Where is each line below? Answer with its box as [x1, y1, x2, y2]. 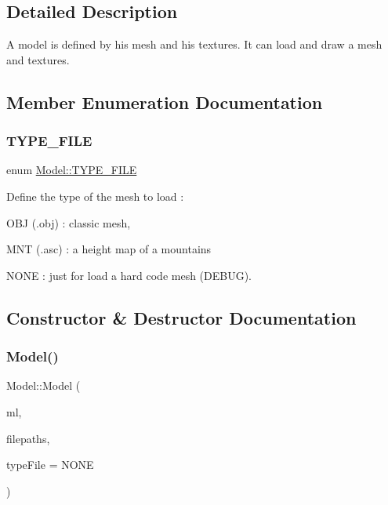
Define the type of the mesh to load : [6, 187, 184, 204]
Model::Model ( [6, 377, 81, 394]
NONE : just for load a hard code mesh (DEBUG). [6, 267, 252, 283]
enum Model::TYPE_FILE [6, 162, 137, 178]
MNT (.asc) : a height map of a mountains [6, 241, 212, 257]
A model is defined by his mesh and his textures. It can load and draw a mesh [6, 36, 383, 53]
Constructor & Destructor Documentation [6, 305, 357, 329]
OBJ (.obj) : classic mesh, [6, 214, 131, 231]
